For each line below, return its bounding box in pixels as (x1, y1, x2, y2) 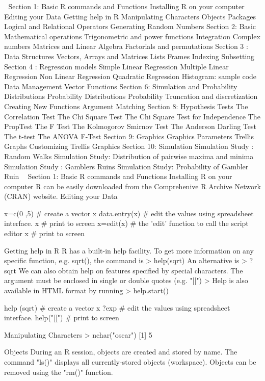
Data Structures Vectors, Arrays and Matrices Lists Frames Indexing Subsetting (4, 50, 255, 61)
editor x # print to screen (4, 228, 85, 239)
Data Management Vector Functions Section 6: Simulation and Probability (4, 81, 237, 91)
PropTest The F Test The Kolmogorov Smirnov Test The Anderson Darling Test (4, 121, 257, 132)
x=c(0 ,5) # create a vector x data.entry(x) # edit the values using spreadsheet (4, 208, 254, 218)
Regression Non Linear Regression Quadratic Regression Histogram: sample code (4, 71, 257, 82)
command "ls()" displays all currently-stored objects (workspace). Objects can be (4, 357, 256, 367)
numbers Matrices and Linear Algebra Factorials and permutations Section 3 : (4, 41, 248, 52)
